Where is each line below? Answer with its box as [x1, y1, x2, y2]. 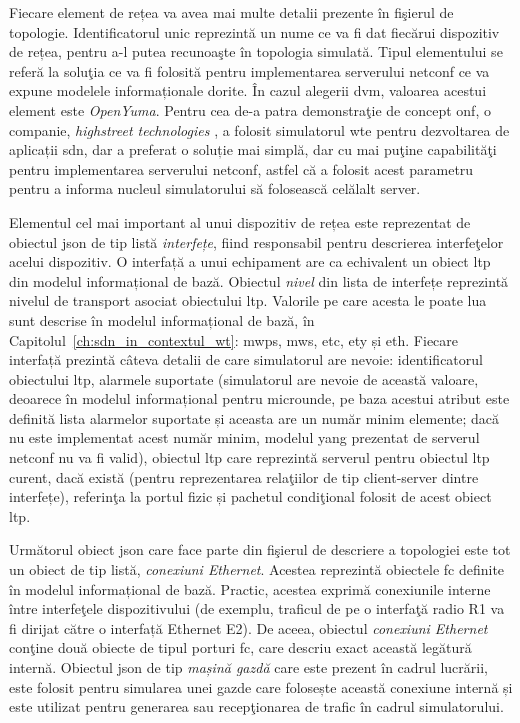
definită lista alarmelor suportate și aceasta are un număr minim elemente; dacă [9, 407, 500, 428]
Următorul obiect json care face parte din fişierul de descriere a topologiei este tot [9, 539, 511, 560]
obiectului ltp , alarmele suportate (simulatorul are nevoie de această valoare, [9, 368, 479, 389]
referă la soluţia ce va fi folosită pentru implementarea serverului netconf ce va [9, 60, 490, 81]
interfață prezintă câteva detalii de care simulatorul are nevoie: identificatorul [9, 349, 483, 370]
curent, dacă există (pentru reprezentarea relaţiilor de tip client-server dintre [9, 466, 479, 487]
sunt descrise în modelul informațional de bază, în [9, 309, 315, 330]
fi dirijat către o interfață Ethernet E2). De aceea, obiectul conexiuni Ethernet [9, 617, 488, 638]
